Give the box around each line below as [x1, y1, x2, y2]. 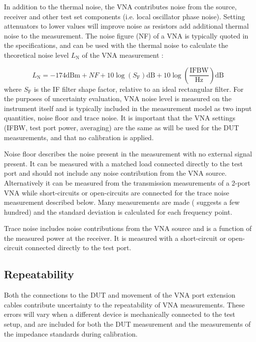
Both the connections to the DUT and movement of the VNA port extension [4, 290, 235, 300]
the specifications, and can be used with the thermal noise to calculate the [4, 40, 228, 50]
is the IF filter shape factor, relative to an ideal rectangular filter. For [33, 83, 244, 94]
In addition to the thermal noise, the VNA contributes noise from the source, [4, 1, 237, 11]
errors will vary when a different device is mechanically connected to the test [4, 309, 235, 319]
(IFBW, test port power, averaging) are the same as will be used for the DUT [4, 122, 239, 132]
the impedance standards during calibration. [4, 328, 138, 339]
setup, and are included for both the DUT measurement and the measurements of [4, 319, 251, 329]
